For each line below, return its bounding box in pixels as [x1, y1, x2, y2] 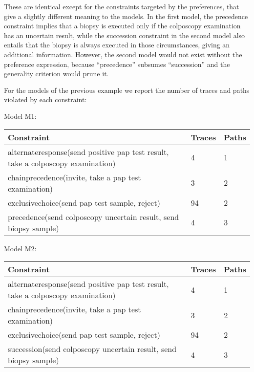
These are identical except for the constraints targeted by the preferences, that [4, 1, 239, 11]
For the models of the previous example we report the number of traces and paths [4, 85, 250, 95]
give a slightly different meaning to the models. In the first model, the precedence [4, 11, 248, 21]
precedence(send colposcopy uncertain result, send [8, 211, 179, 222]
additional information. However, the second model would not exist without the [4, 49, 242, 59]
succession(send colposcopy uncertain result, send [8, 343, 177, 355]
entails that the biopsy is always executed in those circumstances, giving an [4, 40, 230, 50]
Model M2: [4, 243, 37, 253]
